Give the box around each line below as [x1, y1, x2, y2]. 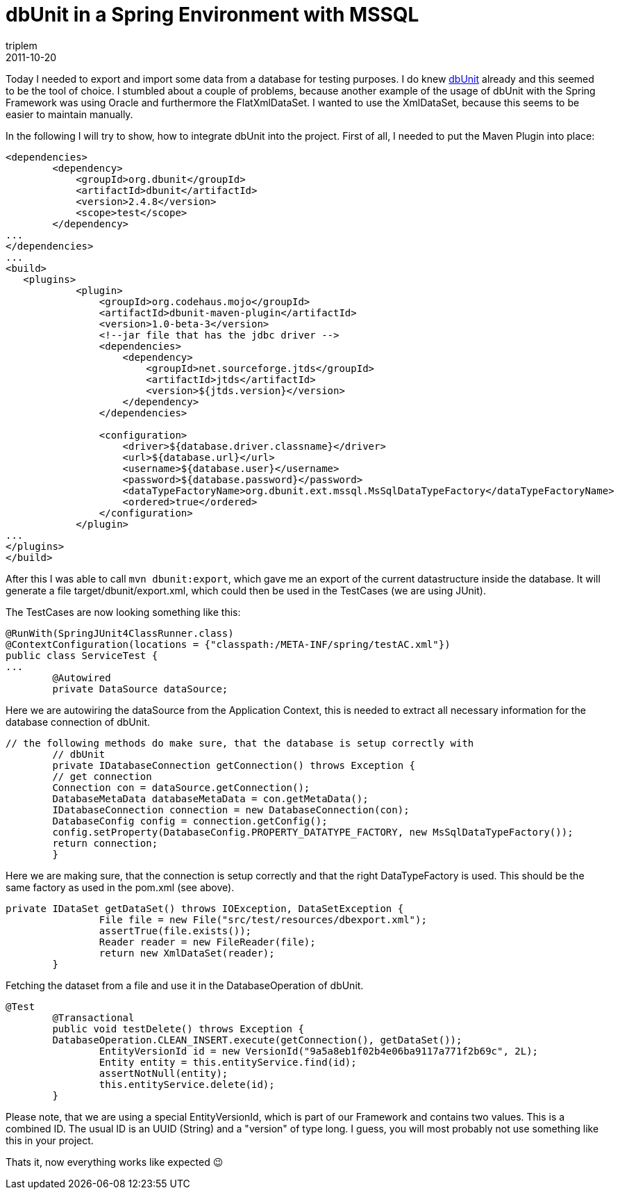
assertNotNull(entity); [99, 1067, 228, 1079]
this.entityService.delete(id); [99, 1078, 275, 1090]
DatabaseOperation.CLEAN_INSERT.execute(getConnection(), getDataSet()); [52, 1034, 462, 1046]
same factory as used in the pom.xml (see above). [6, 881, 235, 893]
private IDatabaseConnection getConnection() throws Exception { [52, 759, 416, 771]
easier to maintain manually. [6, 108, 133, 120]
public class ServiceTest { [6, 649, 158, 661]
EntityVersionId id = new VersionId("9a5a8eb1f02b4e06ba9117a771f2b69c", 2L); [99, 1045, 539, 1057]
